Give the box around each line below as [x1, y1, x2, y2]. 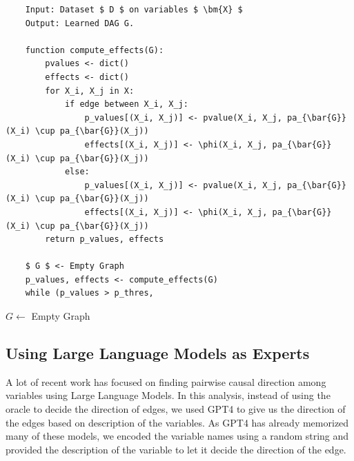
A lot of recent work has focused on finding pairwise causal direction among [6, 374, 326, 389]
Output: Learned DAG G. [25, 18, 135, 28]
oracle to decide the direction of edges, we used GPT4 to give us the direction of [6, 402, 346, 416]
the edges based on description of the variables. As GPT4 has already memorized [6, 415, 349, 429]
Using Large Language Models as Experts [6, 342, 310, 364]
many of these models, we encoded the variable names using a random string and [6, 429, 349, 443]
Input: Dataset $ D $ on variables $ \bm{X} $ [25, 5, 243, 14]
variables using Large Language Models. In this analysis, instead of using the [6, 388, 331, 402]
